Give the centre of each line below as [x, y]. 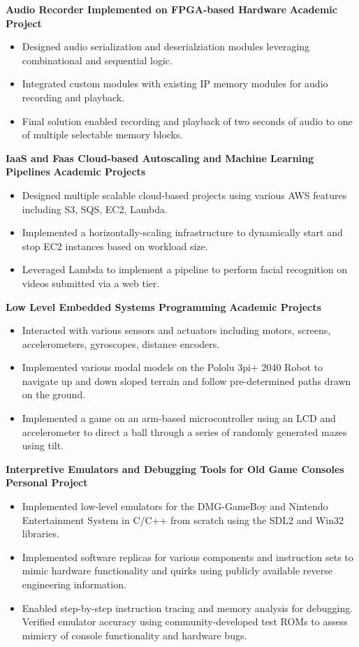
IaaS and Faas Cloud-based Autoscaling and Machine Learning [160, 158]
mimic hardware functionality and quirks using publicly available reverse [177, 570]
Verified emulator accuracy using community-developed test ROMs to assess [185, 621]
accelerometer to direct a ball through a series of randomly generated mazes [184, 431]
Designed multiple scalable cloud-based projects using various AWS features [184, 195]
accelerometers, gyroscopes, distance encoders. [121, 343]
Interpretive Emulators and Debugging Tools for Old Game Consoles [175, 468]
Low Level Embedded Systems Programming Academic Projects [163, 306]
